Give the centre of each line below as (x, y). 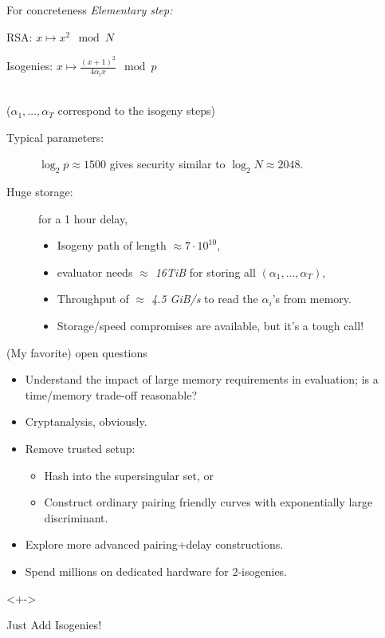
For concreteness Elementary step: (90, 10)
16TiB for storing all (205, 272)
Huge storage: (40, 192)
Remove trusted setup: (80, 449)
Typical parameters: (55, 137)
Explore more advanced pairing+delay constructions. (154, 544)
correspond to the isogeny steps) (136, 110)
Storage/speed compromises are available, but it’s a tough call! (210, 326)
